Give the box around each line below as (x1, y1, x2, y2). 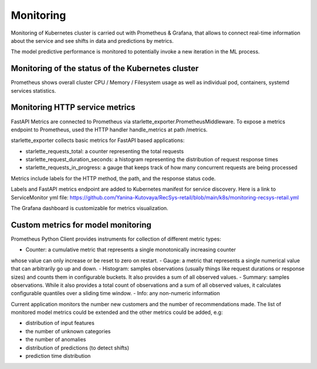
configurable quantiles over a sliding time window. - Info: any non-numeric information (11, 290, 220, 297)
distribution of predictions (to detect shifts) (25, 344, 129, 351)
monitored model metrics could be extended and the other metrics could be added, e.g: (11, 309, 223, 316)
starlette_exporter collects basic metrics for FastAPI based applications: (11, 137, 185, 144)
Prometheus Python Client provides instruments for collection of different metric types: (11, 235, 221, 242)
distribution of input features (25, 320, 95, 327)
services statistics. (11, 87, 56, 94)
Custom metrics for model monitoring (11, 220, 152, 230)
